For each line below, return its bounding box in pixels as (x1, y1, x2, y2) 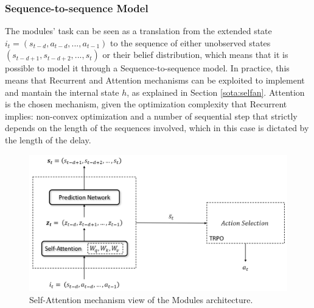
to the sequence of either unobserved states (110, 36, 271, 49)
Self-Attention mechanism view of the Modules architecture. (29, 293, 253, 306)
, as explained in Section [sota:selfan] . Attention (127, 85, 305, 98)
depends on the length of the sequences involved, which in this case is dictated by (5, 121, 309, 134)
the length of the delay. (5, 133, 91, 146)
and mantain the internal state (5, 85, 119, 98)
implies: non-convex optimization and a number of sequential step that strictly (5, 109, 298, 122)
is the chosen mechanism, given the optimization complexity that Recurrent (5, 98, 287, 110)
